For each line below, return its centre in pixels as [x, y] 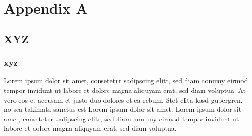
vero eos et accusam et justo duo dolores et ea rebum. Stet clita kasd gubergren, [123, 99]
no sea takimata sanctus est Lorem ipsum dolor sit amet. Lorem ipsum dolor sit [123, 109]
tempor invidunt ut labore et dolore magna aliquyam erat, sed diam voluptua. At [125, 90]
